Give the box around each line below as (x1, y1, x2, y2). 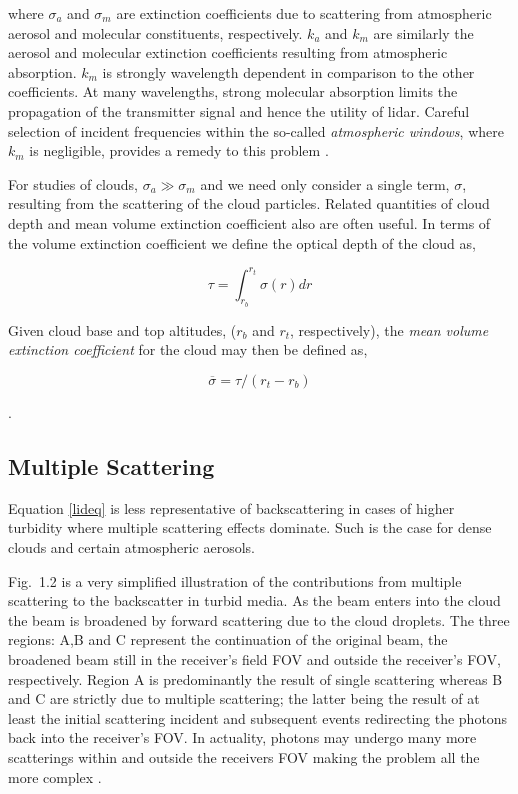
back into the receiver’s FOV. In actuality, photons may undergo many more (8, 727, 477, 748)
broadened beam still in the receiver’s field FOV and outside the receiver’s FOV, (8, 648, 501, 669)
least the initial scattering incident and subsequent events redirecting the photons (8, 707, 508, 728)
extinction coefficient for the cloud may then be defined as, (8, 339, 368, 360)
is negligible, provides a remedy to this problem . (29, 140, 329, 161)
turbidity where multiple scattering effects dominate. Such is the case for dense (8, 517, 492, 538)
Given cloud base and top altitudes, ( (8, 319, 237, 340)
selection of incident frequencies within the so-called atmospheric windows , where (8, 120, 504, 141)
